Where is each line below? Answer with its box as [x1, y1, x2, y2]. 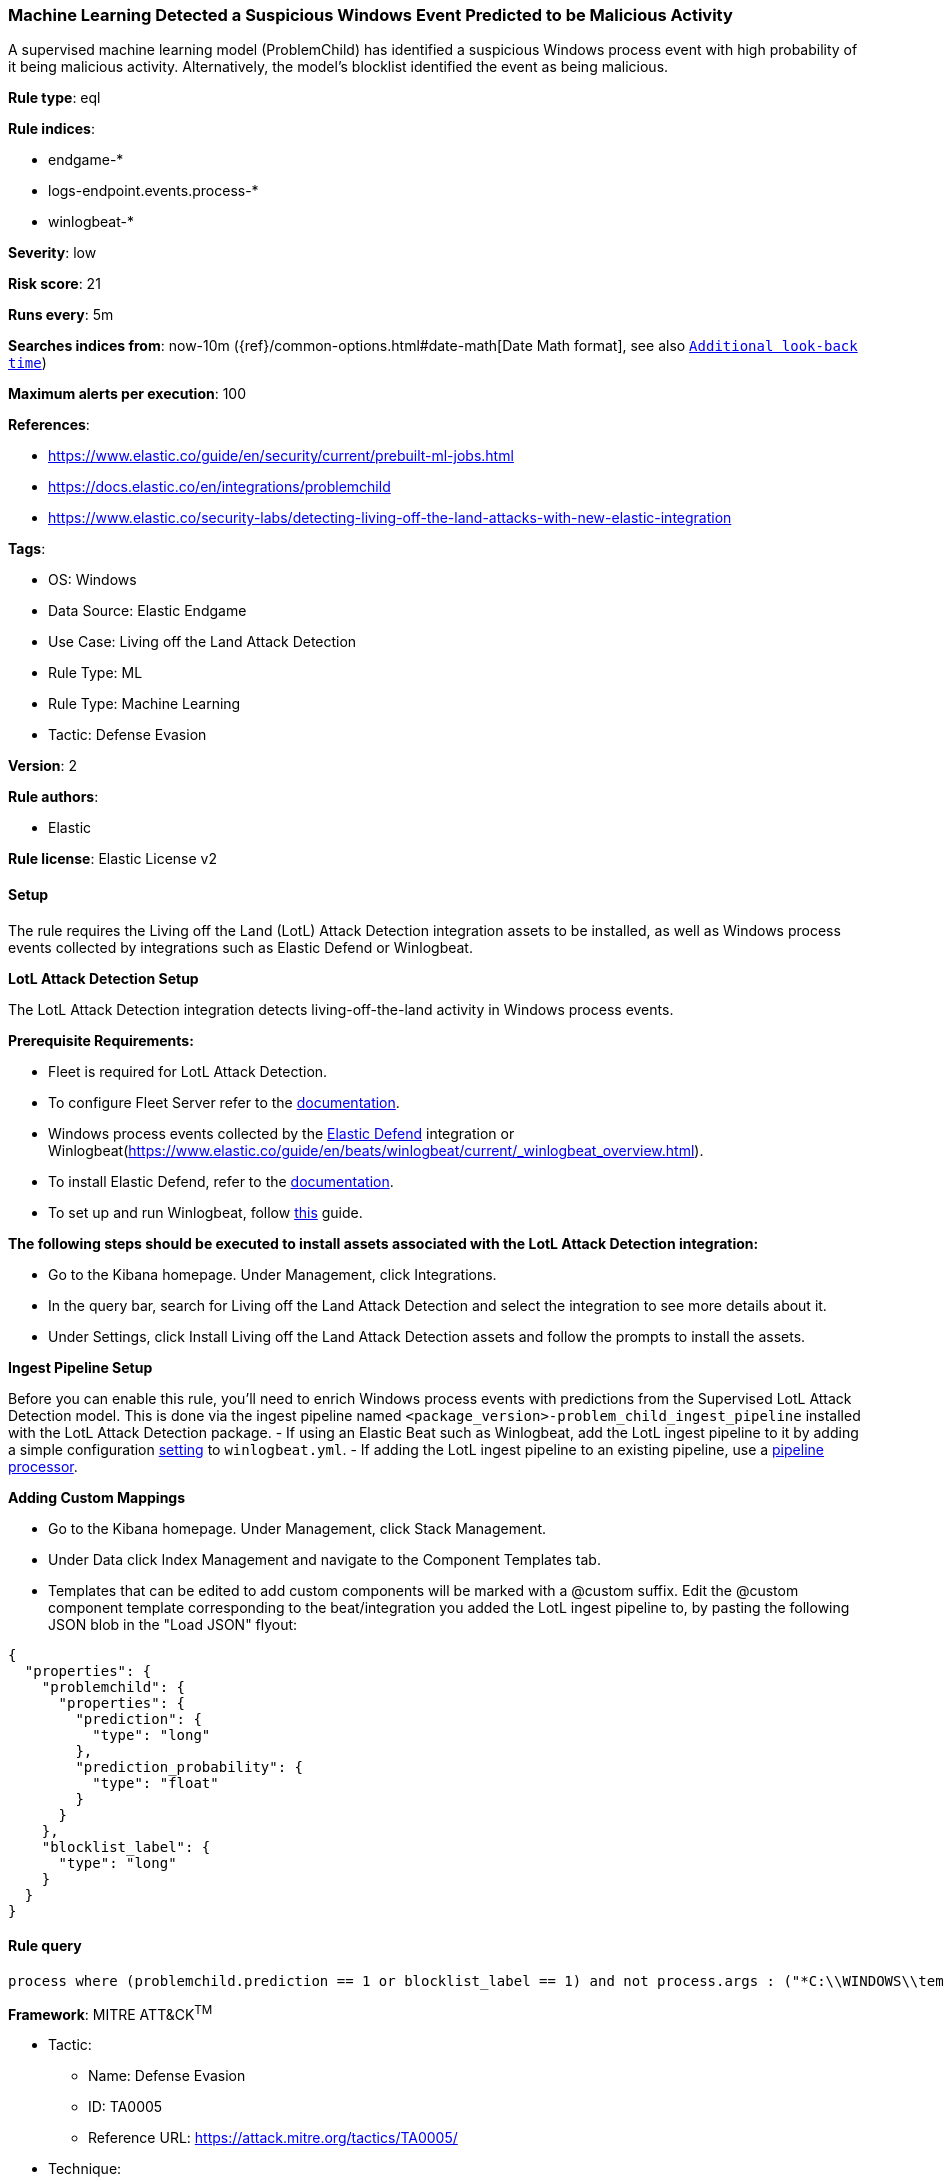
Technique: [48, 2160, 122, 2178]
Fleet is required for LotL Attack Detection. [48, 1062, 328, 1080]
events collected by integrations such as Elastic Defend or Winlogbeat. [8, 938, 473, 956]
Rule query [8, 1937, 82, 1955]
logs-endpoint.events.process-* [48, 182, 259, 200]
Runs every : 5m [8, 306, 114, 324]
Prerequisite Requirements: [8, 1031, 194, 1049]
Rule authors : [8, 788, 99, 806]
